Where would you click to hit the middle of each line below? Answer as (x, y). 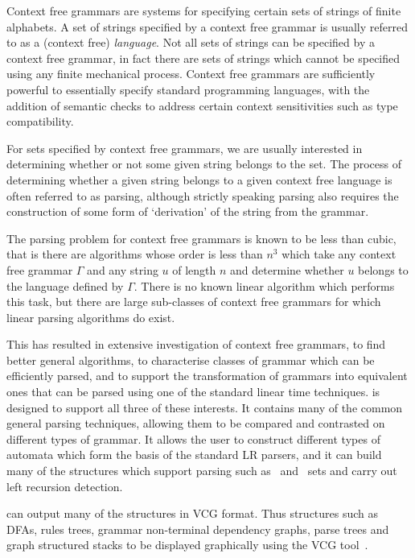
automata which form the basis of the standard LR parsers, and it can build (194, 455)
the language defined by (65, 285)
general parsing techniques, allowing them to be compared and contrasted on (196, 423)
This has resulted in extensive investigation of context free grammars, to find (196, 344)
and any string (123, 269)
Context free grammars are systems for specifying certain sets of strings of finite (204, 10)
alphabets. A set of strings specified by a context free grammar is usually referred (207, 26)
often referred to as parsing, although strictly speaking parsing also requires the (203, 195)
